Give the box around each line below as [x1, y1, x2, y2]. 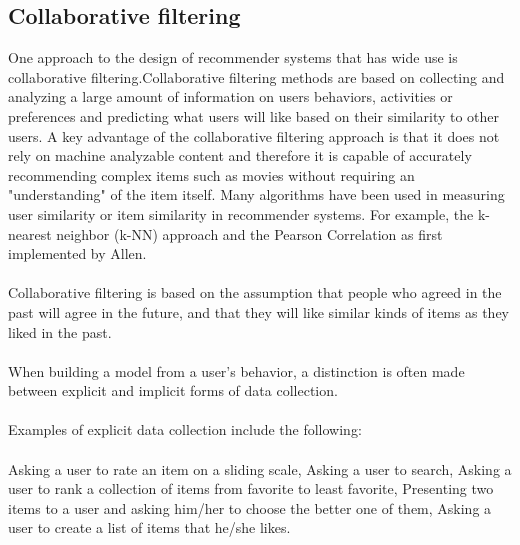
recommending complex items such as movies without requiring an [8, 164, 415, 185]
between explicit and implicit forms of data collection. [8, 380, 338, 401]
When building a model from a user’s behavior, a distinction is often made [8, 360, 465, 381]
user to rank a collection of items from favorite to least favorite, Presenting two [8, 478, 494, 499]
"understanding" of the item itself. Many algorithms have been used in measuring [8, 184, 505, 205]
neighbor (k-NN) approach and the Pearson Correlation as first [56, 223, 443, 244]
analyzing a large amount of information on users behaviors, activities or [8, 86, 453, 107]
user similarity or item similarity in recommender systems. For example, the [8, 203, 474, 224]
